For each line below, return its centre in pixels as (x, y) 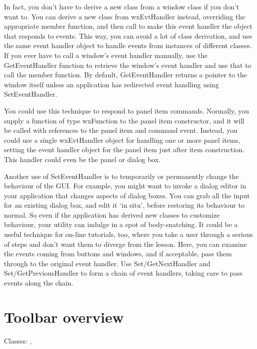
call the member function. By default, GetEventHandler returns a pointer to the (126, 75)
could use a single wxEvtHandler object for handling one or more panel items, (122, 140)
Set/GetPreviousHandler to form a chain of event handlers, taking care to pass (123, 273)
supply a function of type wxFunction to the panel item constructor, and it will (124, 120)
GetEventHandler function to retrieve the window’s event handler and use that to (128, 65)
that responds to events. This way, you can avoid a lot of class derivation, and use (128, 35)
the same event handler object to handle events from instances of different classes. (128, 45)
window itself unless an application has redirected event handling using (111, 84)
